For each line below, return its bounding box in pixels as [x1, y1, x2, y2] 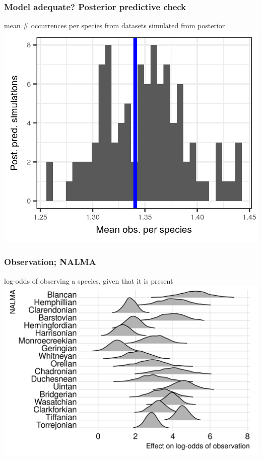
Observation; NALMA [4, 255, 96, 268]
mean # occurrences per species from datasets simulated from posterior [4, 20, 225, 31]
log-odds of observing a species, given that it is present [4, 275, 173, 286]
